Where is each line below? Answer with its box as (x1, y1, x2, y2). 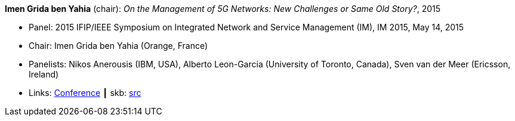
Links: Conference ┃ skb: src (29, 88, 141, 98)
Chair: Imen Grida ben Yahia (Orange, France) (29, 41, 208, 51)
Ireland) (29, 69, 59, 79)
